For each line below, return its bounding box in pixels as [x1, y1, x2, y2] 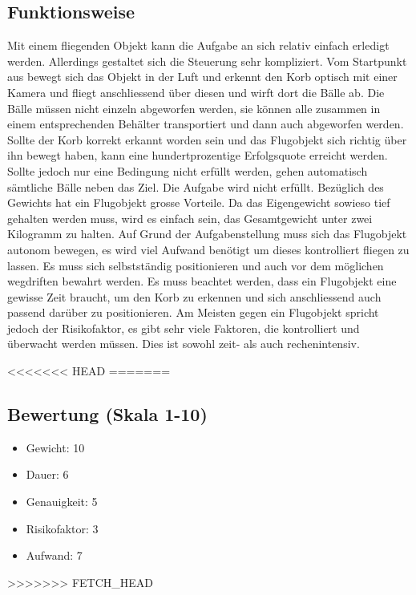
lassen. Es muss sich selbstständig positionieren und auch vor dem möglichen [7, 257, 384, 273]
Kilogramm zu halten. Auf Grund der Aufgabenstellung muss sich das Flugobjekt [7, 225, 407, 242]
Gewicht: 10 [26, 439, 85, 455]
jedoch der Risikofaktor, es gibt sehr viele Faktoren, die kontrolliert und [7, 319, 360, 336]
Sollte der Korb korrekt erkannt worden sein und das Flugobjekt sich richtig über [7, 131, 407, 148]
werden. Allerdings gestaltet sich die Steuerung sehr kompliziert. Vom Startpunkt [7, 52, 407, 69]
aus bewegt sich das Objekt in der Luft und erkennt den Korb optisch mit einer [7, 68, 398, 85]
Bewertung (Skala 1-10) [7, 402, 208, 427]
